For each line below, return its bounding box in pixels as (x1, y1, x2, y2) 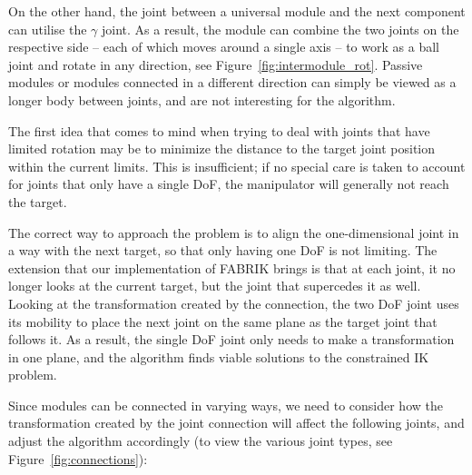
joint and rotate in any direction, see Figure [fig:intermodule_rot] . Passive (8, 54, 423, 74)
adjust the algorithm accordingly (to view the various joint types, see (8, 431, 393, 450)
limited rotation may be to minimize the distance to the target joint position (8, 139, 436, 158)
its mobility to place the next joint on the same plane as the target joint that (8, 312, 438, 331)
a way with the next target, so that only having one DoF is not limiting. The (8, 241, 438, 260)
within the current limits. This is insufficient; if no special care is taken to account (8, 156, 466, 175)
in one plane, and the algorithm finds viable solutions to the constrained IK (8, 347, 429, 366)
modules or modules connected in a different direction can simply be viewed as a (8, 73, 457, 92)
